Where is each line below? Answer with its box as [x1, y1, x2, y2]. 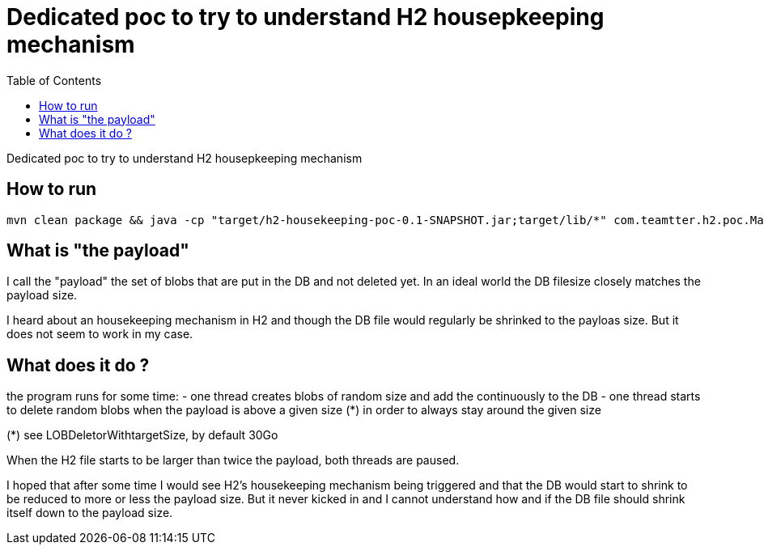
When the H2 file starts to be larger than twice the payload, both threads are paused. [6, 453, 460, 468]
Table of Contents [6, 73, 102, 87]
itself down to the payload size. [6, 506, 173, 520]
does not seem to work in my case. [6, 327, 193, 341]
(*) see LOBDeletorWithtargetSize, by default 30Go [6, 428, 278, 443]
